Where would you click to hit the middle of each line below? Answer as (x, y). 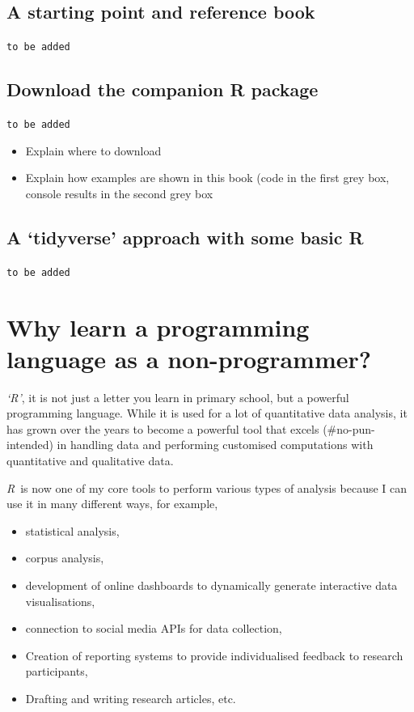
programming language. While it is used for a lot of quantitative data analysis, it (207, 413)
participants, (57, 671)
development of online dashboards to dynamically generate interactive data (211, 585)
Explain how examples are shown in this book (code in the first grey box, (207, 178)
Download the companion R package (163, 89)
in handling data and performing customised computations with (215, 445)
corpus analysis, (65, 558)
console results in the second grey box (119, 193)
